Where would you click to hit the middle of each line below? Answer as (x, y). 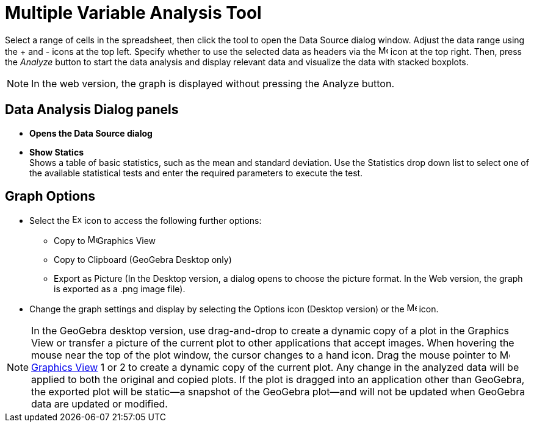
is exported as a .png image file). (120, 289)
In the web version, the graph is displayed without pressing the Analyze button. (213, 83)
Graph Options (50, 196)
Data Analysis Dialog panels (92, 110)
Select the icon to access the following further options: (146, 221)
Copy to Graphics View (105, 241)
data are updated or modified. (99, 404)
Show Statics (56, 152)
